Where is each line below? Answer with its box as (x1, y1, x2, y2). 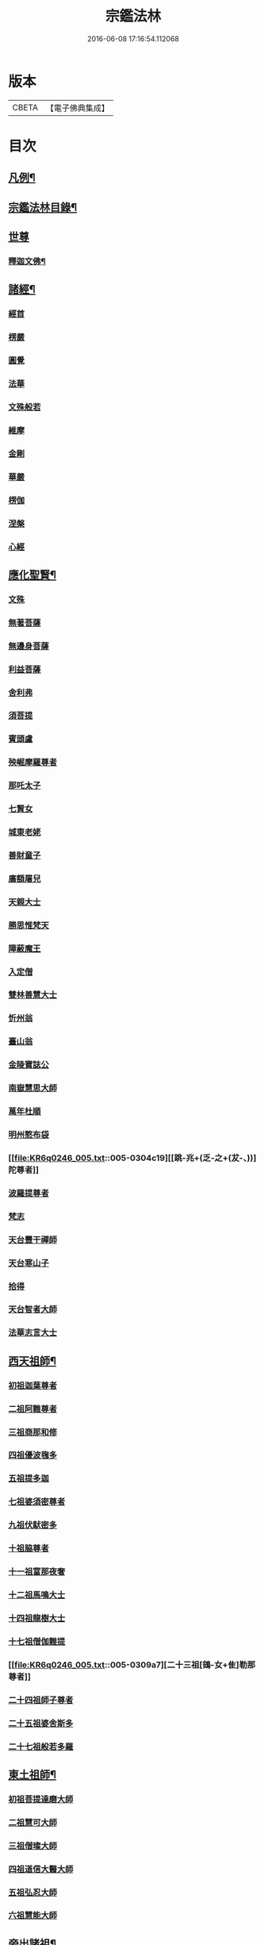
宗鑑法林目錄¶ (8, 200, 78, 214)
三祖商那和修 (8, 1426, 58, 1437)
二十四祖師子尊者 (8, 1694, 74, 1705)
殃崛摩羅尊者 (8, 757, 58, 768)
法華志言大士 (8, 1327, 58, 1338)
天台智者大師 (8, 1304, 58, 1315)
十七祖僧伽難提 (8, 1636, 66, 1647)
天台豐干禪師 (8, 1234, 58, 1245)
